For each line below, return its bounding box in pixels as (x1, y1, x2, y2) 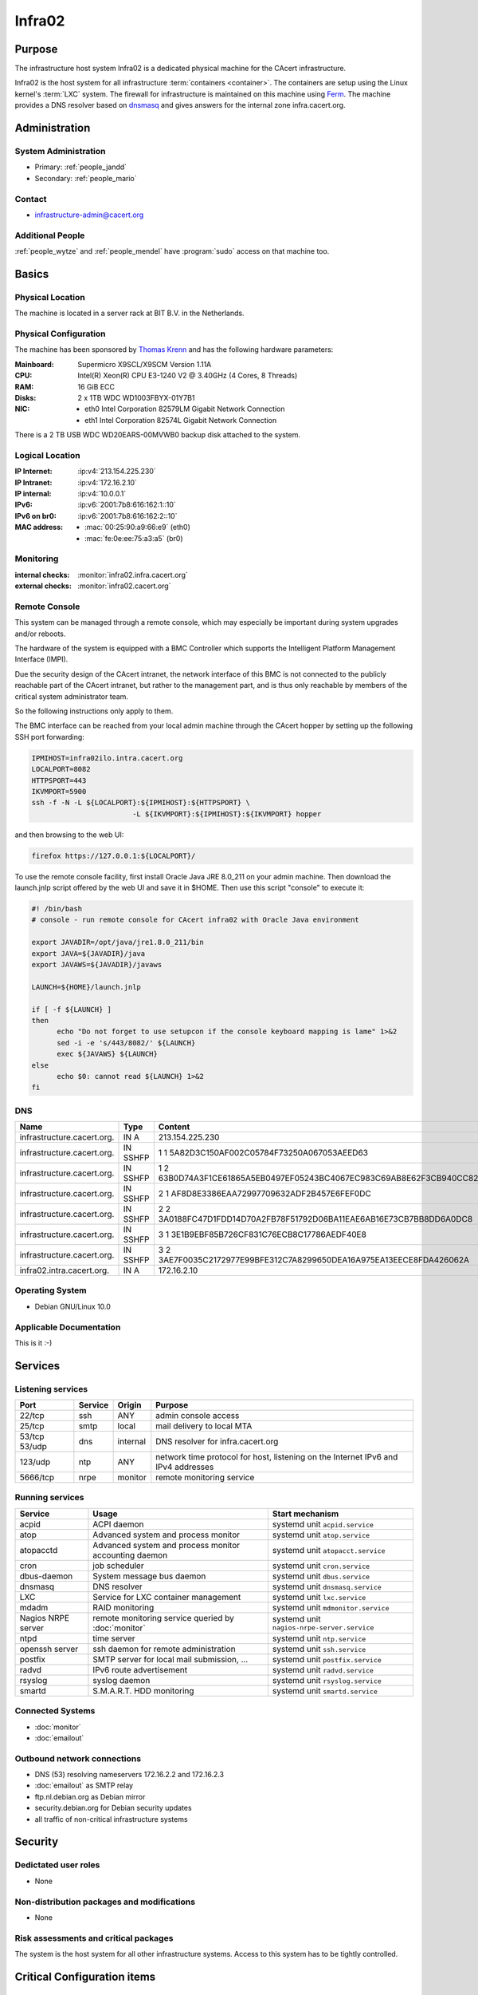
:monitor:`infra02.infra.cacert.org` (77, 570, 189, 579)
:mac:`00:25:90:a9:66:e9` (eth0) (84, 523, 191, 532)
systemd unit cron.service (272, 1560, 370, 1571)
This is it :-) (14, 1337, 53, 1348)
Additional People (14, 230, 85, 241)
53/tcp (19, 1431, 45, 1442)
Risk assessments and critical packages (14, 1932, 174, 1943)
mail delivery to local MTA (155, 1420, 253, 1432)
